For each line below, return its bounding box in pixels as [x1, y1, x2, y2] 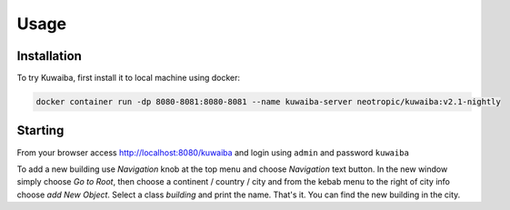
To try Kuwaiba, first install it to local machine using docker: [16, 73, 241, 84]
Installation [16, 48, 82, 64]
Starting [16, 123, 65, 138]
